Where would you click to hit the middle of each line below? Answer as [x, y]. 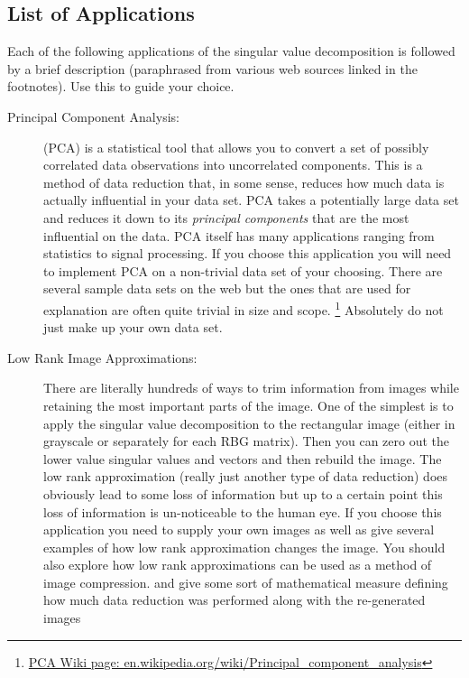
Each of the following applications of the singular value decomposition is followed [231, 51]
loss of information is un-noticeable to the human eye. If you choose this [243, 511]
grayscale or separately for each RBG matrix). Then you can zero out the [247, 441]
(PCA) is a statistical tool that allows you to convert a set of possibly [236, 147]
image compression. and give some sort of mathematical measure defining [246, 582]
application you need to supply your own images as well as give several [239, 529]
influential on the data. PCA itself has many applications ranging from [239, 235]
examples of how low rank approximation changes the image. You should [244, 547]
